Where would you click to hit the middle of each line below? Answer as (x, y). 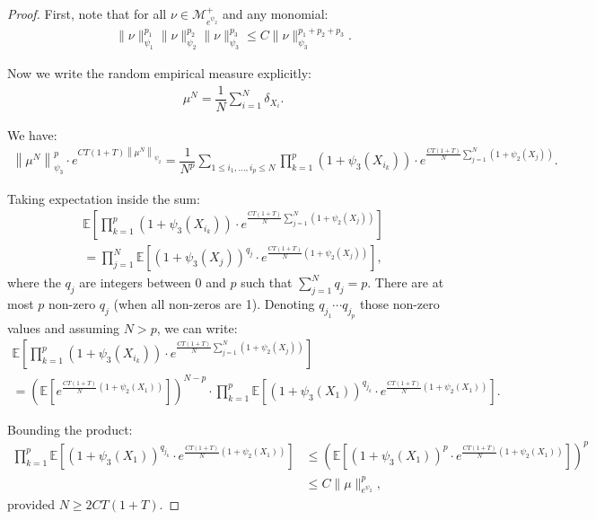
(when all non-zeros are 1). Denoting (214, 303)
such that (267, 282)
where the (34, 282)
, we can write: (197, 327)
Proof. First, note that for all (87, 13)
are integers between (135, 282)
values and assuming (64, 327)
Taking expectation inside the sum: (104, 198)
